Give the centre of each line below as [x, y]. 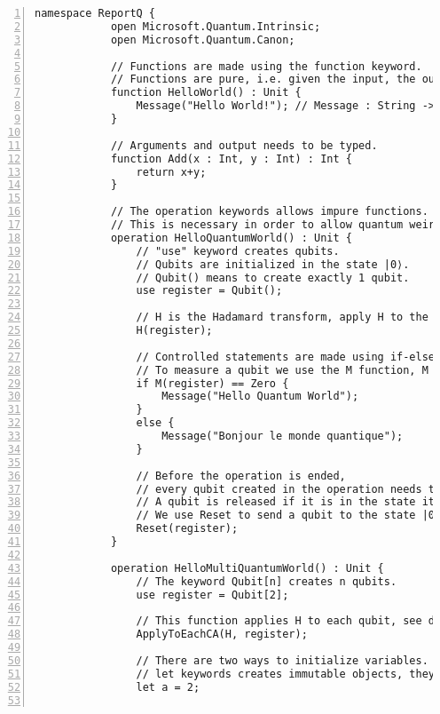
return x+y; [171, 172]
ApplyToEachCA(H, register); [222, 635]
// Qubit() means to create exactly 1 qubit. [273, 278]
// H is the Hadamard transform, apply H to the [282, 317]
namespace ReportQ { [95, 13]
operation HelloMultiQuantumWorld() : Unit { [247, 568]
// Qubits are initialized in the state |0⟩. [273, 264]
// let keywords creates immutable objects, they [286, 674]
